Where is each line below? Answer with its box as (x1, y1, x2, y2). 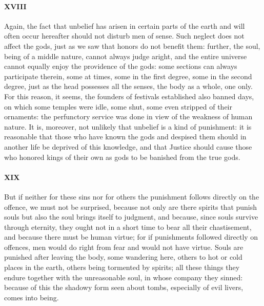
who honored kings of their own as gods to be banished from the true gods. (4, 151, 240, 162)
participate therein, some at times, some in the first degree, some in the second (4, 70, 252, 81)
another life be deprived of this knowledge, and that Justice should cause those (4, 141, 252, 152)
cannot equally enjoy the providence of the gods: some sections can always (4, 61, 237, 71)
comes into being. (4, 292, 59, 302)
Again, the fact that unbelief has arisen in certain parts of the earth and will (4, 20, 245, 31)
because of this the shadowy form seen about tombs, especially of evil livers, (4, 282, 243, 293)
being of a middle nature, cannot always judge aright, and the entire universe (4, 50, 247, 61)
